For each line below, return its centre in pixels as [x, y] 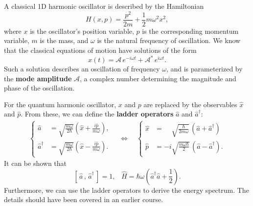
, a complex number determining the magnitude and [158, 78]
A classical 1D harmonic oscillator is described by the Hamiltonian [104, 6]
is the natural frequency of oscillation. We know [169, 40]
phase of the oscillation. [39, 88]
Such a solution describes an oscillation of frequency [82, 69]
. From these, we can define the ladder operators [97, 114]
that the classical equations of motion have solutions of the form [100, 50]
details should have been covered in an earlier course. [84, 199]
